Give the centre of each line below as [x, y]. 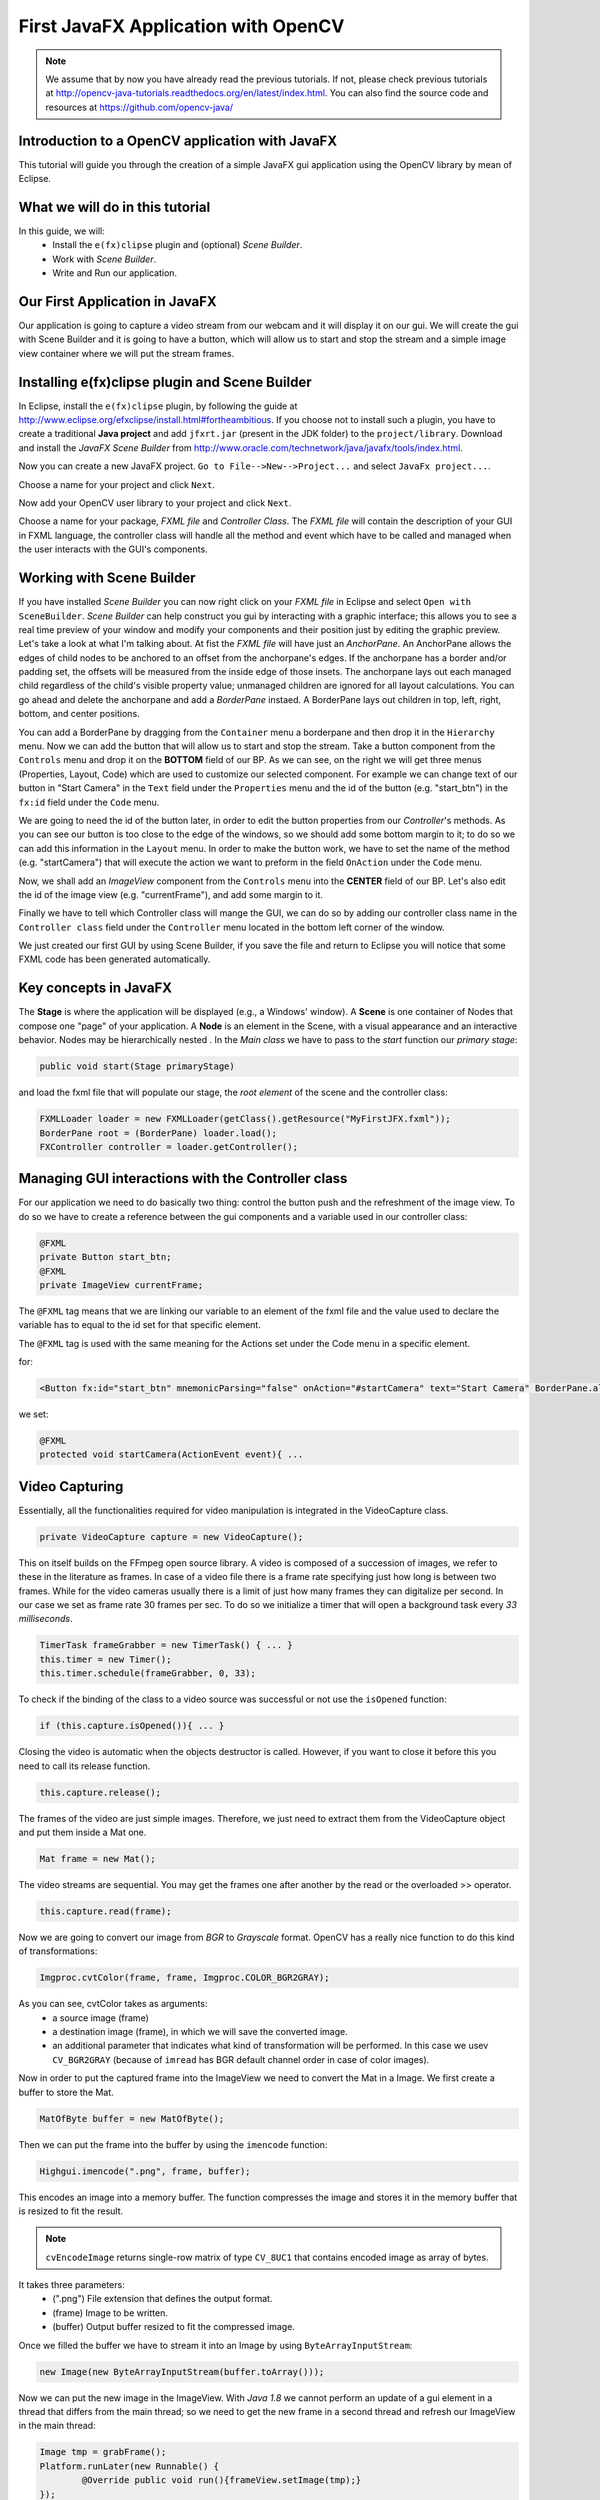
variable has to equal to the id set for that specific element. [140, 1325]
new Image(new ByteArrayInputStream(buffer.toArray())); [182, 2371]
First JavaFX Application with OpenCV [181, 26]
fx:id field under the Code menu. [89, 802]
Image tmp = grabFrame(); [103, 2452]
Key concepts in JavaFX [95, 988]
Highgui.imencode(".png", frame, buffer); [145, 2171]
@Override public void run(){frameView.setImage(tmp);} [221, 2480]
